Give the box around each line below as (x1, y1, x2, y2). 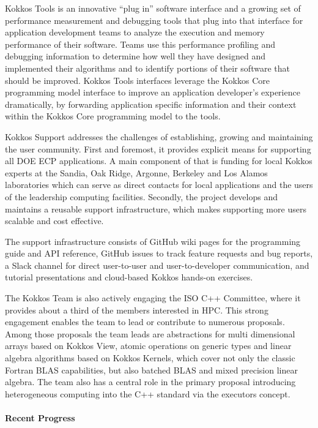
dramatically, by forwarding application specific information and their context (5, 97, 297, 110)
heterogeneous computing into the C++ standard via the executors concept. (5, 387, 290, 400)
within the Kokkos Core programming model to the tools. (5, 110, 221, 122)
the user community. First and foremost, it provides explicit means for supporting (5, 142, 311, 155)
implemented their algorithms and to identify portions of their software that (5, 61, 290, 74)
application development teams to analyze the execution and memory (5, 26, 265, 39)
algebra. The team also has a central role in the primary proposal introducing (5, 375, 296, 388)
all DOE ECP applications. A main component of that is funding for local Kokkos (5, 154, 312, 167)
